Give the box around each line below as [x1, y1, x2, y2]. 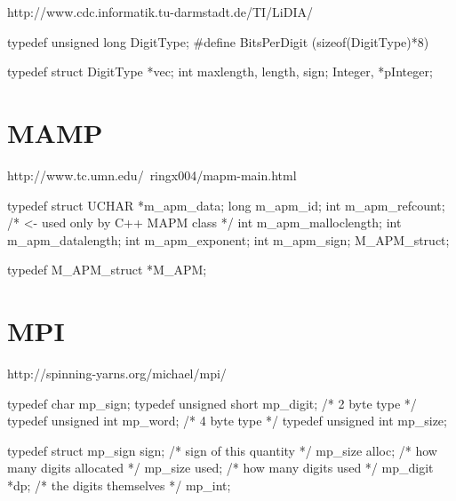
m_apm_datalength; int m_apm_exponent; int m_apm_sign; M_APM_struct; [7, 230, 450, 249]
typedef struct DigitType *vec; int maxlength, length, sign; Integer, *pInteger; [7, 62, 433, 81]
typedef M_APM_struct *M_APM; [7, 260, 207, 279]
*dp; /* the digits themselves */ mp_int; [7, 475, 231, 494]
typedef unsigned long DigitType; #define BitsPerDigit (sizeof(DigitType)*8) [7, 32, 429, 51]
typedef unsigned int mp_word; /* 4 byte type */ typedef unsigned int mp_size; [7, 411, 447, 430]
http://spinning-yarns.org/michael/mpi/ [7, 364, 227, 382]
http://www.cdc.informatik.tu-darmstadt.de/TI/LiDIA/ [7, 3, 313, 20]
